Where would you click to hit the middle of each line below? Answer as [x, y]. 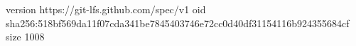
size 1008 [25, 37]
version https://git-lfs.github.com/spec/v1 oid [106, 9]
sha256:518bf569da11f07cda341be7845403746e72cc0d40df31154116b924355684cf [178, 23]
